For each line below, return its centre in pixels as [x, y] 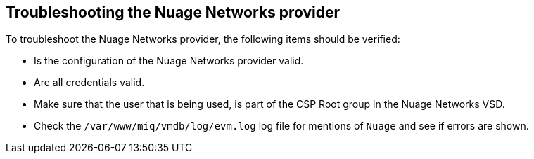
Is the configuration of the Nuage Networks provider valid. [169, 61]
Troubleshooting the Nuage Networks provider [173, 12]
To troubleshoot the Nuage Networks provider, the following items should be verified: [203, 39]
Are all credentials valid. [89, 83]
